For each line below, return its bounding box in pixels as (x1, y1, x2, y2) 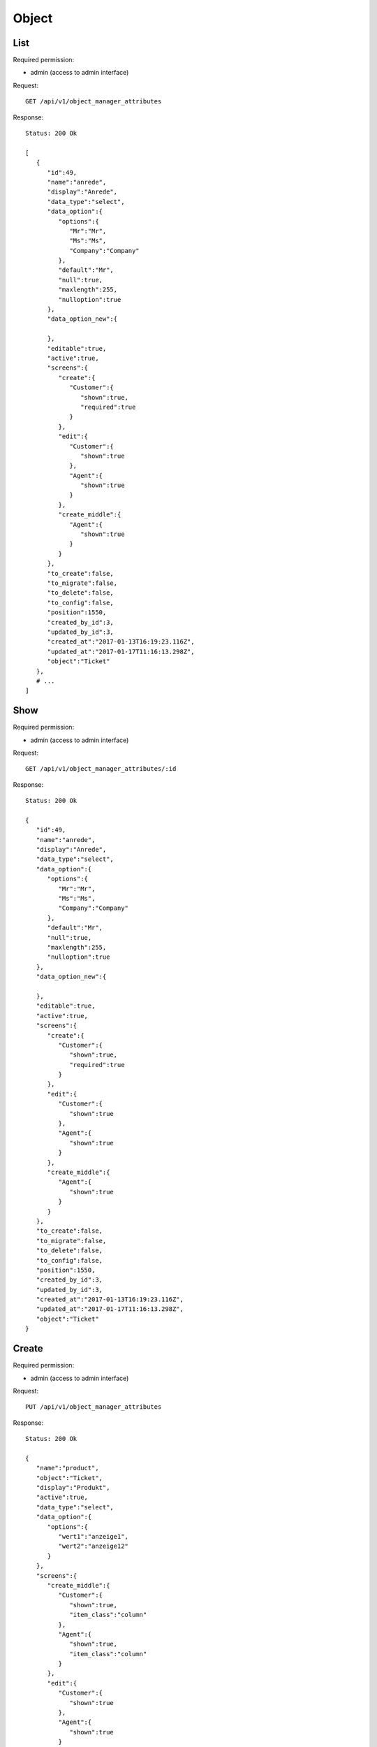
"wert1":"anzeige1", (58, 1532, 129, 1540)
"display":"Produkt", (36, 1484, 110, 1492)
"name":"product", (36, 1464, 99, 1472)
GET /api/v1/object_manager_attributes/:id (25, 765, 177, 773)
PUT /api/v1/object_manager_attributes (25, 1403, 162, 1411)
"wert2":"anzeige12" (58, 1542, 129, 1551)
